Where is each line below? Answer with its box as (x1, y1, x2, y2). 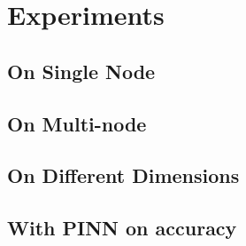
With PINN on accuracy (7, 214, 237, 242)
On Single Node (7, 57, 156, 84)
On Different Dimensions (7, 162, 240, 189)
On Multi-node (7, 109, 147, 137)
